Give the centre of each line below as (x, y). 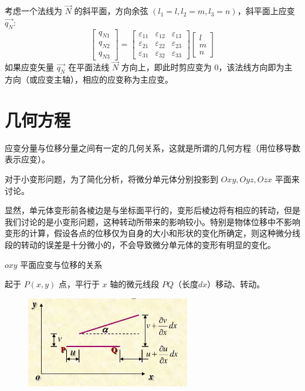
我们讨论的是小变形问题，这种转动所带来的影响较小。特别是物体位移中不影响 (152, 221)
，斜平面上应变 (266, 11)
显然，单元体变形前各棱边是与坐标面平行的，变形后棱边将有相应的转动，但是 (152, 210)
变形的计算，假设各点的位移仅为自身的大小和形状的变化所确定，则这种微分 (148, 233)
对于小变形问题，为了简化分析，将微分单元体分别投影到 (111, 179)
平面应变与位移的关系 (61, 264)
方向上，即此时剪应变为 (166, 67)
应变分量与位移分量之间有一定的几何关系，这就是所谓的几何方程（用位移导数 (152, 147)
